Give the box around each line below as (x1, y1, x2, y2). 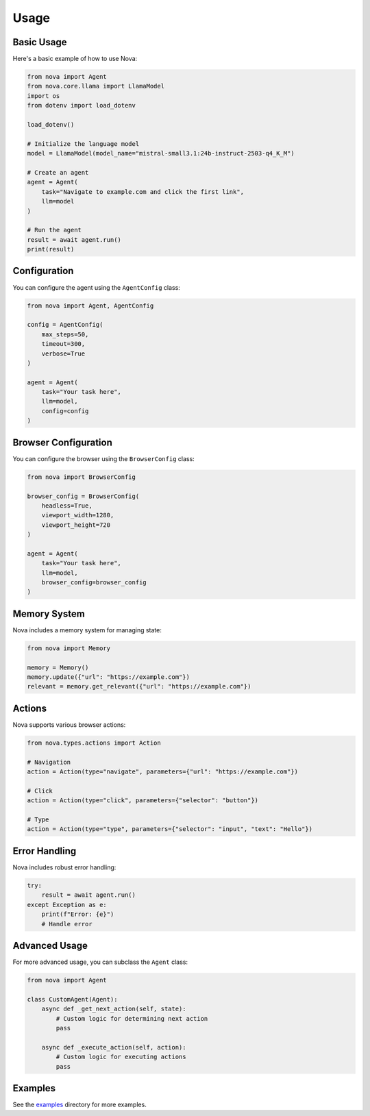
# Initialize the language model (27, 140, 140, 147)
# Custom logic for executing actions (56, 1053, 186, 1061)
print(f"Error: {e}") (41, 910, 114, 918)
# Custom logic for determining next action (56, 1015, 208, 1022)
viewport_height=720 (41, 521, 111, 529)
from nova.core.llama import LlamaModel (27, 82, 164, 90)
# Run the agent (27, 226, 82, 234)
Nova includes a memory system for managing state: (12, 625, 162, 634)
